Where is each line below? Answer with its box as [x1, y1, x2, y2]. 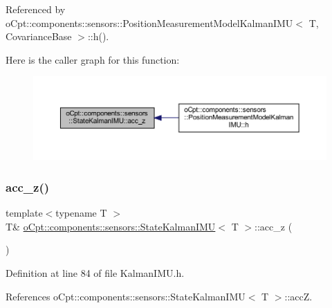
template [6, 206, 43, 220]
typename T [55, 206, 107, 220]
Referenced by [6, 2, 66, 16]
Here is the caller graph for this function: [6, 52, 180, 66]
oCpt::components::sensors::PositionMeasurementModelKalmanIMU [6, 15, 293, 30]
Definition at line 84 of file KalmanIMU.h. [6, 265, 185, 280]
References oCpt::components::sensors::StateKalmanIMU [6, 289, 246, 303]
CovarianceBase [6, 29, 72, 44]
